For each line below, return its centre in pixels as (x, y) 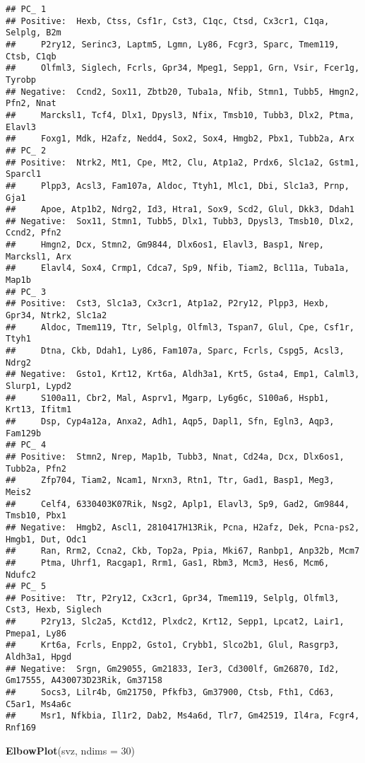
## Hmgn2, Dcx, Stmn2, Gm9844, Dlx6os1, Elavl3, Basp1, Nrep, (165, 245)
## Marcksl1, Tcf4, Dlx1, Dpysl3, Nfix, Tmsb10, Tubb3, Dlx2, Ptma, (180, 115)
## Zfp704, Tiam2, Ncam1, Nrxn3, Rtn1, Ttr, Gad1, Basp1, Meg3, (170, 480)
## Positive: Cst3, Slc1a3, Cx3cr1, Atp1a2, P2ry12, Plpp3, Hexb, (168, 304)
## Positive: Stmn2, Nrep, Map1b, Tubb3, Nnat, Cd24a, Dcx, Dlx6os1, (175, 456)
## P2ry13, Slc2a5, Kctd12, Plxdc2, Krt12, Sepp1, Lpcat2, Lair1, (175, 622)
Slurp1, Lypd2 (39, 386)
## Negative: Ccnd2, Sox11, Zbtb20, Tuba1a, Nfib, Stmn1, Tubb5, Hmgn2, (183, 92)
